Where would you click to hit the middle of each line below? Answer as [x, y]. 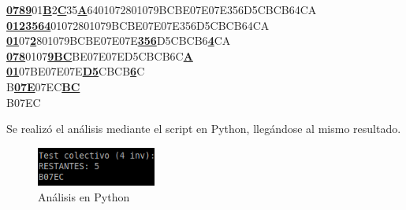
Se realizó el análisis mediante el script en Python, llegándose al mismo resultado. [204, 129]
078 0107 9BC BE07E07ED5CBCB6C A [100, 55]
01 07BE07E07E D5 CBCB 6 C [76, 71]
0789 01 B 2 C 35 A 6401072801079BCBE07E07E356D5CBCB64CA [162, 9]
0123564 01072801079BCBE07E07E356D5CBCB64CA [138, 25]
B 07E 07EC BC [43, 86]
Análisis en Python [84, 196]
